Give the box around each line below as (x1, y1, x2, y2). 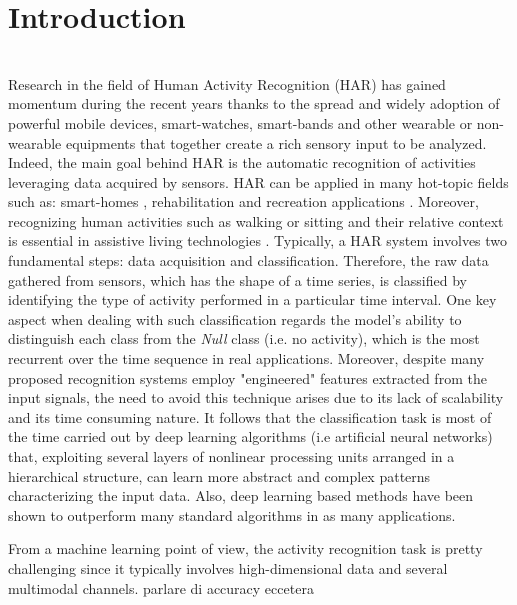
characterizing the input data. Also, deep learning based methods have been (8, 485, 474, 506)
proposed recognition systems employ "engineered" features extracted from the (8, 367, 487, 388)
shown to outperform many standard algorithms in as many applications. (8, 504, 456, 525)
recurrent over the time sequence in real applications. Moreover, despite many (8, 348, 485, 369)
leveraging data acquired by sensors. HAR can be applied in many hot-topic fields (8, 171, 509, 192)
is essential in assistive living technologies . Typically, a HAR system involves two (8, 230, 508, 251)
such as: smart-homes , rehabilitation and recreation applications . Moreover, (8, 191, 479, 212)
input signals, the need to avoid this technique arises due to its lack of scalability (8, 387, 504, 408)
